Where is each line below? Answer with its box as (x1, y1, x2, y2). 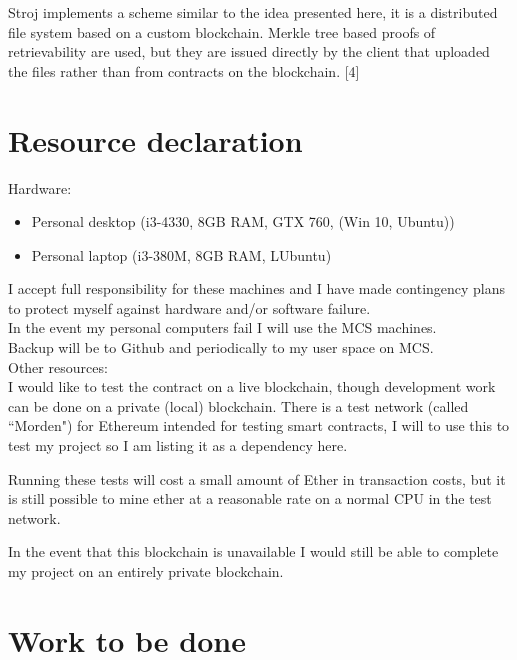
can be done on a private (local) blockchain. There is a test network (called (8, 395, 469, 416)
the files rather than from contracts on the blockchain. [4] (8, 60, 360, 81)
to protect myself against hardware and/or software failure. (8, 297, 371, 318)
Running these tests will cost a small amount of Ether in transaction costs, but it (8, 468, 506, 489)
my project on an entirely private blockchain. (8, 561, 284, 581)
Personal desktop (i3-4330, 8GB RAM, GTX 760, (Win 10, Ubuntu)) (31, 211, 455, 232)
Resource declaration (8, 119, 303, 160)
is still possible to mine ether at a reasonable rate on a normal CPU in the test (8, 488, 492, 509)
